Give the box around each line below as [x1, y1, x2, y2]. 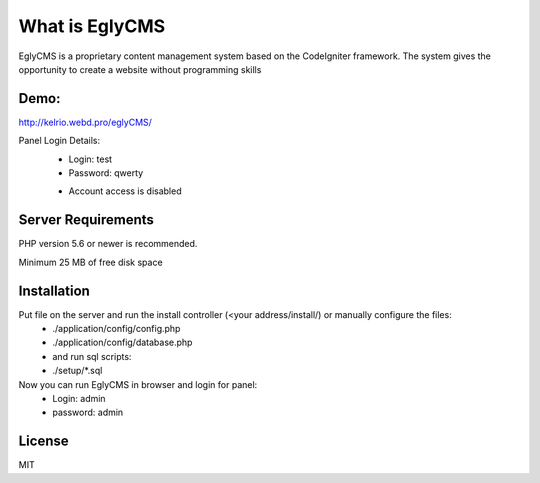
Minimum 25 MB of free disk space [18, 256, 164, 268]
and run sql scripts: [52, 350, 132, 362]
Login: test [68, 153, 113, 165]
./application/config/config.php [52, 323, 181, 334]
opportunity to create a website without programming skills [18, 63, 262, 75]
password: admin [52, 406, 124, 419]
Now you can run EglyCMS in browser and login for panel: [18, 378, 258, 390]
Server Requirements [18, 211, 155, 229]
